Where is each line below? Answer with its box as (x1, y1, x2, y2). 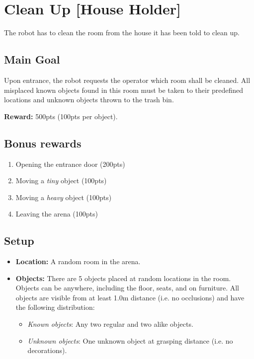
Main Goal (4, 52, 60, 67)
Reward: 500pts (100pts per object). (4, 111, 118, 121)
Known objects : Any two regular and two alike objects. (27, 319, 193, 329)
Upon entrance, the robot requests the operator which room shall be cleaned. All (4, 74, 251, 85)
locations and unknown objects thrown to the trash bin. (4, 94, 174, 105)
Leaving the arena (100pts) (15, 209, 98, 219)
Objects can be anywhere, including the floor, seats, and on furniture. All (15, 283, 240, 293)
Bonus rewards (4, 135, 82, 150)
